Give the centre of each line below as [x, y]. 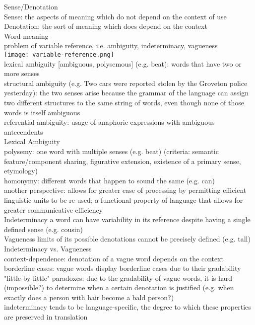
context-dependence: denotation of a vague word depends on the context [114, 258]
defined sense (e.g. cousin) [43, 229]
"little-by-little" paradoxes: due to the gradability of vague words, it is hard [118, 278]
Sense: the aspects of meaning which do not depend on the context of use [115, 16]
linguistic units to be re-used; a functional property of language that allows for [124, 200]
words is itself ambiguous [42, 112]
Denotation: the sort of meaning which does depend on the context [106, 26]
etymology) [21, 171]
